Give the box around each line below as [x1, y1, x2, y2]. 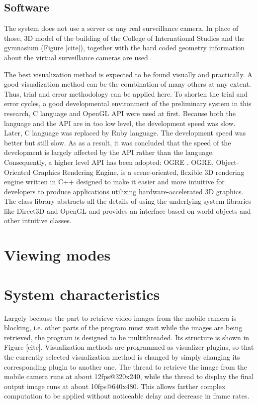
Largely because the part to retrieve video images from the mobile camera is [4, 312, 237, 323]
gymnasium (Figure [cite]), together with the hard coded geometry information [4, 42, 245, 53]
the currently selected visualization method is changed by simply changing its [4, 351, 240, 362]
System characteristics [4, 283, 160, 304]
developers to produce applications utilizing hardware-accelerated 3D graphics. [4, 186, 244, 196]
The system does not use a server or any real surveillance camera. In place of [4, 23, 239, 33]
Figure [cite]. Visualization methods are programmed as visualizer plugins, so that [4, 342, 254, 352]
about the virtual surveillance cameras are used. [4, 52, 150, 62]
